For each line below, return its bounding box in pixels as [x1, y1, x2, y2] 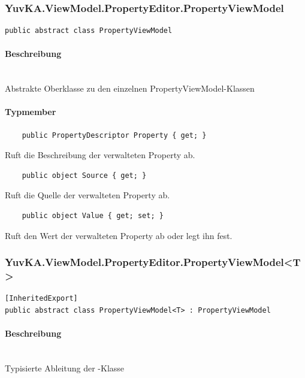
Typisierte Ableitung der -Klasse [5, 361, 125, 374]
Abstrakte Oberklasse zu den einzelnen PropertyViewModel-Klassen [5, 82, 255, 95]
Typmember [5, 105, 56, 118]
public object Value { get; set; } [22, 211, 164, 220]
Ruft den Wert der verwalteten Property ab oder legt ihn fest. [5, 229, 232, 241]
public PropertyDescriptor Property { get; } [22, 131, 207, 140]
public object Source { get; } [22, 171, 147, 180]
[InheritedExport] [5, 294, 78, 303]
